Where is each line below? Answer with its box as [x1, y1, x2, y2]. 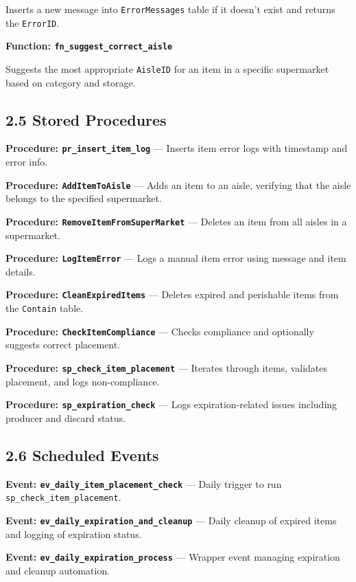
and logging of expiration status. [5, 526, 142, 541]
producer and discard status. [5, 410, 126, 425]
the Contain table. [5, 301, 84, 315]
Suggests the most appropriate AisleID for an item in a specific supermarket [5, 61, 329, 76]
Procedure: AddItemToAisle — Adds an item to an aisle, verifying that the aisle [5, 177, 351, 192]
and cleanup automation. [5, 563, 110, 577]
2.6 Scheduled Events [5, 444, 159, 465]
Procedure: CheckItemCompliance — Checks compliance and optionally [5, 324, 314, 338]
